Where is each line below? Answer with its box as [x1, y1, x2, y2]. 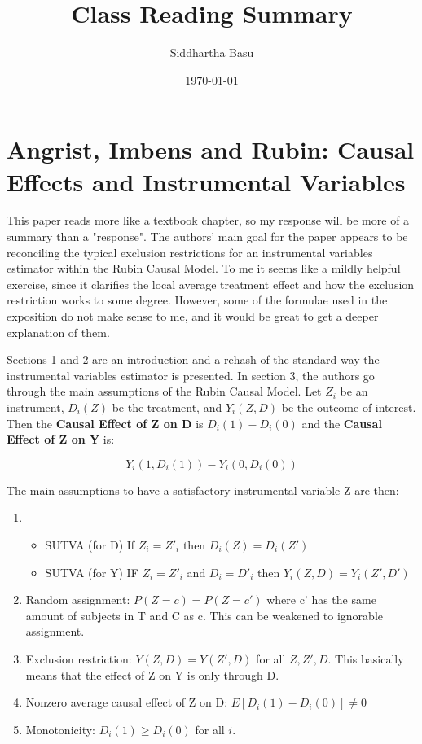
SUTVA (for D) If [45, 536, 135, 553]
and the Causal [301, 414, 382, 431]
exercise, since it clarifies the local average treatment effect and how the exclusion [7, 275, 415, 292]
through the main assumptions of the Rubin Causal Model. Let [7, 383, 322, 400]
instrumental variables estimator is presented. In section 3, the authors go [7, 366, 375, 383]
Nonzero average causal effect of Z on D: [25, 694, 228, 711]
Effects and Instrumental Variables [7, 164, 406, 198]
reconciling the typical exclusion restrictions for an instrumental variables [7, 243, 373, 260]
